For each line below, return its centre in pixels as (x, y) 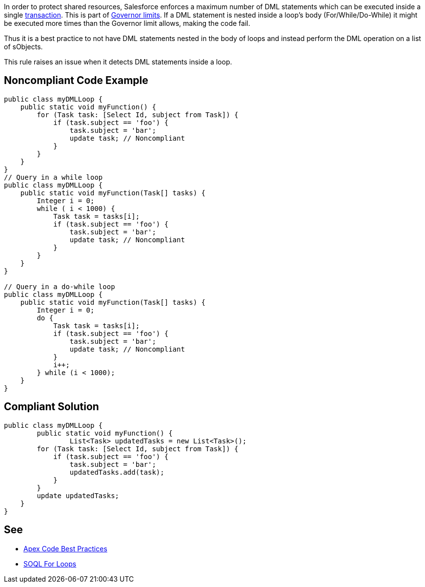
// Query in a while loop (53, 177)
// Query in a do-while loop (60, 286)
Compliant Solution (51, 407)
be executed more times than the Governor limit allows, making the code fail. (127, 23)
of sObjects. (23, 47)
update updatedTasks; (78, 495)
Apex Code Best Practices (65, 548)
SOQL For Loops (50, 564)
